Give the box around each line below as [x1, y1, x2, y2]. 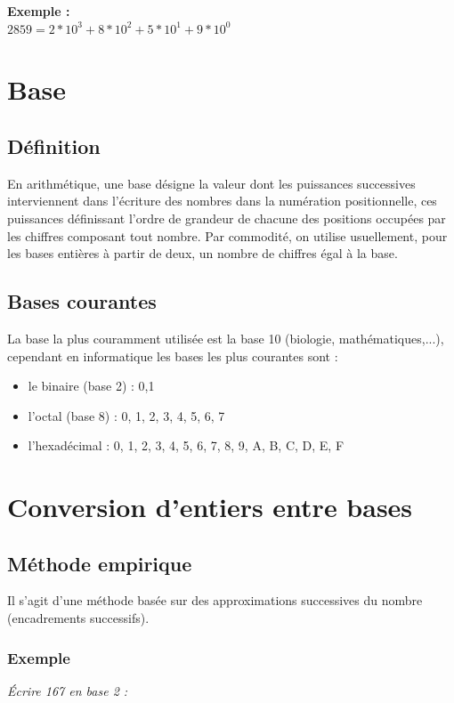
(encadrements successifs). [7, 609, 150, 627]
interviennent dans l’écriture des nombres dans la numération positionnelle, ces [7, 191, 437, 210]
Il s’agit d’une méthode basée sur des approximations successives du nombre [7, 591, 423, 610]
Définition [7, 132, 101, 159]
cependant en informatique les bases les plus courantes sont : [7, 346, 338, 365]
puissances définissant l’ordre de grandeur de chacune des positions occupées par [7, 208, 446, 227]
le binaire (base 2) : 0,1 [28, 376, 155, 395]
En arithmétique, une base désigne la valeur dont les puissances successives [7, 174, 416, 192]
